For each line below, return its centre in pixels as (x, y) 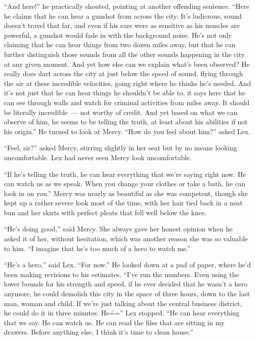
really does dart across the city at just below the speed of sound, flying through (124, 73)
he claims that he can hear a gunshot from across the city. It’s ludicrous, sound (123, 15)
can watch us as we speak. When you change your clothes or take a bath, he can (125, 184)
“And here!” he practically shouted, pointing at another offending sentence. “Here (127, 6)
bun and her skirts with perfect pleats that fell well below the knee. (105, 212)
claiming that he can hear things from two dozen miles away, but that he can (120, 44)
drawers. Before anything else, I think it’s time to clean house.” (99, 332)
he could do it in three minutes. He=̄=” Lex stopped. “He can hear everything (122, 313)
